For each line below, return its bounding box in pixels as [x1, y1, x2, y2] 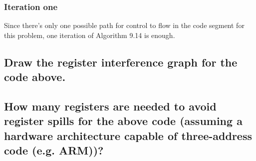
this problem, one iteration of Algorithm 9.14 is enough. [4, 29, 175, 40]
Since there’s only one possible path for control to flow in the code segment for [4, 20, 245, 30]
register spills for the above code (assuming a [4, 113, 243, 128]
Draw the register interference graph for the [4, 54, 238, 69]
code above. [4, 69, 66, 84]
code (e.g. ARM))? [4, 142, 104, 158]
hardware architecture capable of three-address [4, 127, 252, 143]
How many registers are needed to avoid [4, 98, 217, 113]
